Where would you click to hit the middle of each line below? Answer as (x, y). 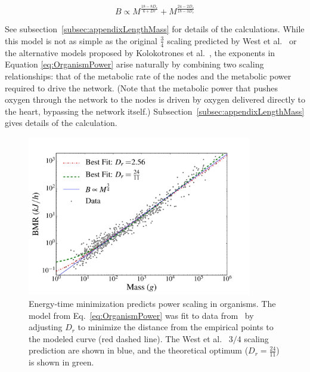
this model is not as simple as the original (81, 40)
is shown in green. (61, 362)
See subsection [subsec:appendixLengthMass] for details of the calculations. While (155, 29)
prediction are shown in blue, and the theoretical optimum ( (139, 350)
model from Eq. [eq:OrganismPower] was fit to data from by (141, 315)
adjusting (46, 327)
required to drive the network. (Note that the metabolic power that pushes (142, 87)
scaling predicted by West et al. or (232, 40)
